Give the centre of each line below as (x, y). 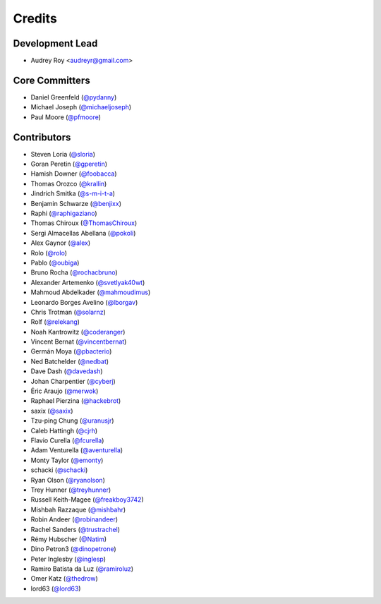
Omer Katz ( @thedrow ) (64, 579)
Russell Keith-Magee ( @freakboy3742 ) (87, 500)
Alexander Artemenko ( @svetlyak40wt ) (88, 282)
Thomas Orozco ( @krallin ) (69, 183)
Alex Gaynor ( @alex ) (61, 243)
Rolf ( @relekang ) (55, 322)
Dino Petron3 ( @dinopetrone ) (73, 549)
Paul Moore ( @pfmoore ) (66, 117)
